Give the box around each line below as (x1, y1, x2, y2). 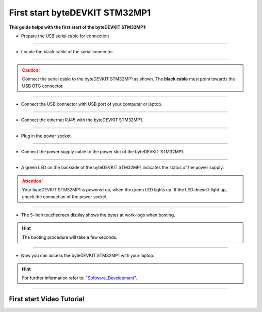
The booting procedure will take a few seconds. (22, 234, 117, 240)
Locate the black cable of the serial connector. (21, 49, 114, 55)
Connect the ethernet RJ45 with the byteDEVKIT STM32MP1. (21, 117, 143, 123)
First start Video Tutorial (9, 295, 84, 303)
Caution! (22, 67, 40, 73)
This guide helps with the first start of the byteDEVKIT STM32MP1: (9, 24, 147, 30)
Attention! (22, 178, 43, 184)
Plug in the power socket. (21, 133, 72, 139)
